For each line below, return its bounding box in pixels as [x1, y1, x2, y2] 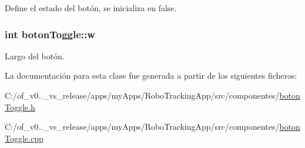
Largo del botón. [5, 49, 65, 62]
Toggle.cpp [5, 132, 43, 144]
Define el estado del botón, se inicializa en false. [5, 2, 177, 14]
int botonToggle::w [5, 26, 95, 41]
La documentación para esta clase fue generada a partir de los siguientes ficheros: [5, 69, 297, 82]
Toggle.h [5, 100, 35, 113]
